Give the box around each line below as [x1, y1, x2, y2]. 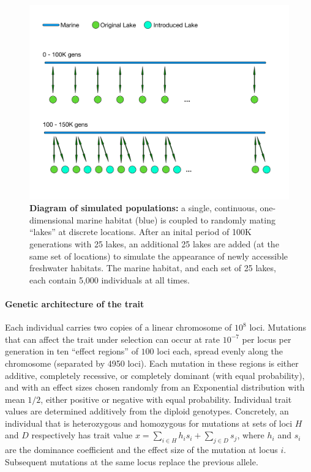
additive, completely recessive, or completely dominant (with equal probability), [5, 369, 305, 381]
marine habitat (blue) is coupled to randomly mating [77, 213, 275, 226]
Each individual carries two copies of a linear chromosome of [5, 321, 232, 334]
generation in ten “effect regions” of [5, 345, 138, 358]
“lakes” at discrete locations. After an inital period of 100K [29, 225, 252, 238]
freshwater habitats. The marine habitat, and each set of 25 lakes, [29, 261, 276, 274]
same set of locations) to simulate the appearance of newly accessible [29, 249, 288, 262]
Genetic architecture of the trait [5, 297, 144, 310]
